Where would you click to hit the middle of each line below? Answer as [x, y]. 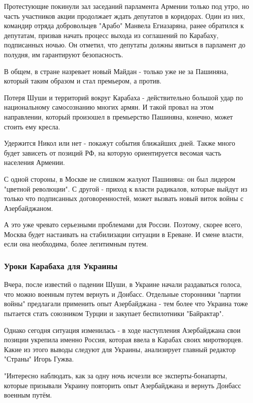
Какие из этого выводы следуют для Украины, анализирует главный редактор [120, 349]
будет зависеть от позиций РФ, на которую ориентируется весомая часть [113, 152]
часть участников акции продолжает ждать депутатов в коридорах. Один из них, [125, 16]
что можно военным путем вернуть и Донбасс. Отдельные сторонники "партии [123, 294]
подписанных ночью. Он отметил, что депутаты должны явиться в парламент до [125, 45]
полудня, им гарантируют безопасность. [64, 54]
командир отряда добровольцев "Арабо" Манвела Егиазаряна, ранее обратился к [124, 25]
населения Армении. [34, 162]
